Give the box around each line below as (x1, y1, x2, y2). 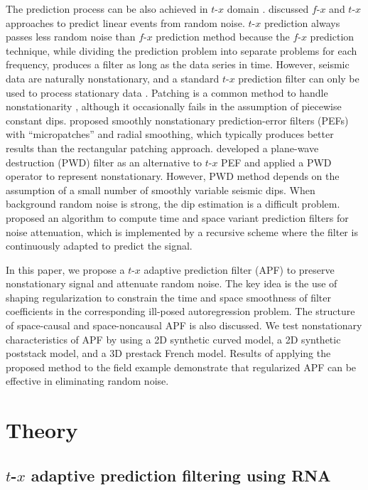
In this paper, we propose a (6, 262, 125, 277)
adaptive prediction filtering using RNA (31, 464, 331, 486)
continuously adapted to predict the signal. (6, 238, 193, 253)
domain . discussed (227, 1, 309, 16)
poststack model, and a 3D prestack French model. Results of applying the (6, 346, 331, 361)
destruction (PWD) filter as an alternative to (6, 154, 202, 169)
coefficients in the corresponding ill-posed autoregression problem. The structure (6, 304, 355, 319)
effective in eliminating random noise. (6, 373, 169, 388)
